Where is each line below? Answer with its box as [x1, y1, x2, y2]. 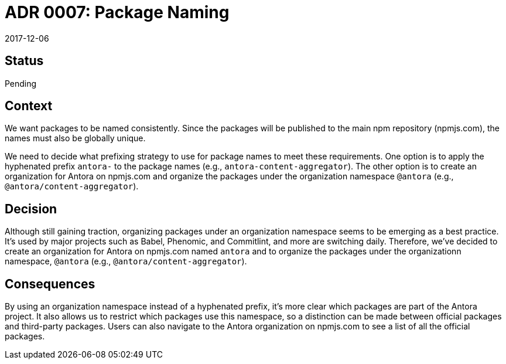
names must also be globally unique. [5, 133, 146, 144]
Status [5, 53, 44, 69]
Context [5, 98, 53, 114]
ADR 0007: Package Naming [5, 2, 230, 22]
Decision [5, 201, 57, 216]
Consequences [5, 276, 95, 291]
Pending [5, 78, 37, 89]
